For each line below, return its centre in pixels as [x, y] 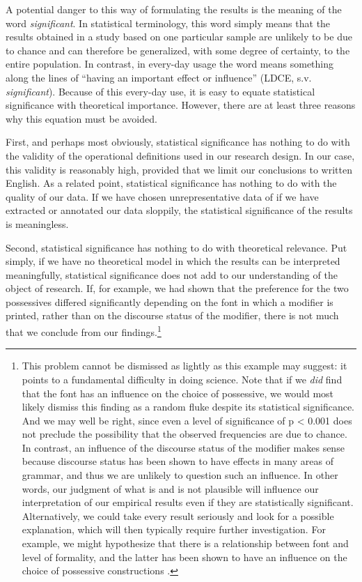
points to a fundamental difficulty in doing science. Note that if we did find [182, 379]
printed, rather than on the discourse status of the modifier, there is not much [172, 315]
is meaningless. [37, 223]
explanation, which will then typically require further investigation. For [174, 529]
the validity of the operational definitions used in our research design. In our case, [180, 155]
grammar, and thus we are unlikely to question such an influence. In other [180, 475]
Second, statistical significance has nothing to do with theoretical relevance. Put [176, 247]
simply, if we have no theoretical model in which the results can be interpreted [173, 261]
